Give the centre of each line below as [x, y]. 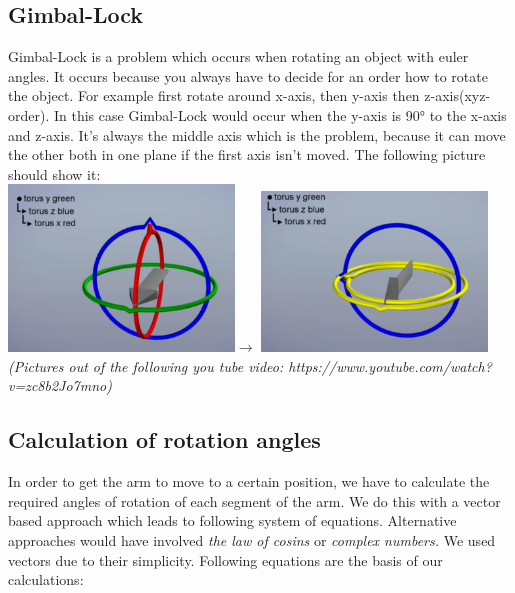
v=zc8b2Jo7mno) [60, 385]
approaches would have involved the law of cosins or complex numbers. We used [252, 540]
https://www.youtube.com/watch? [390, 365]
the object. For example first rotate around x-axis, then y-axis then [214, 95]
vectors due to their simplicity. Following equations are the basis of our [225, 559]
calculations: [46, 579]
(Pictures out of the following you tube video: [146, 365]
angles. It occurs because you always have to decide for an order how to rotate [248, 75]
